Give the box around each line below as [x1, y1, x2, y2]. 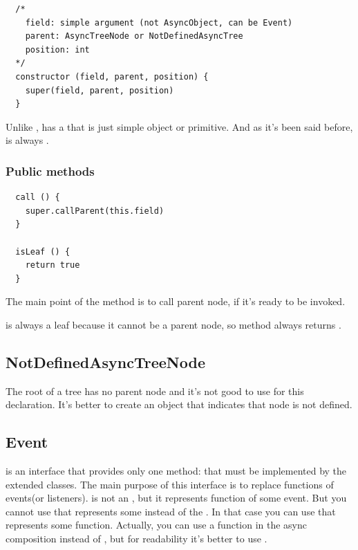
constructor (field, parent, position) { [15, 71, 209, 82]
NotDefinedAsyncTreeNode [6, 351, 205, 372]
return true [25, 260, 80, 271]
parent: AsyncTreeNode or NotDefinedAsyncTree [25, 31, 243, 42]
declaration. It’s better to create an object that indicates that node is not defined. [6, 397, 352, 412]
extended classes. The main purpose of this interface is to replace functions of [6, 477, 334, 491]
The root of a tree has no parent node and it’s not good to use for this [6, 383, 304, 398]
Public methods [6, 162, 95, 179]
